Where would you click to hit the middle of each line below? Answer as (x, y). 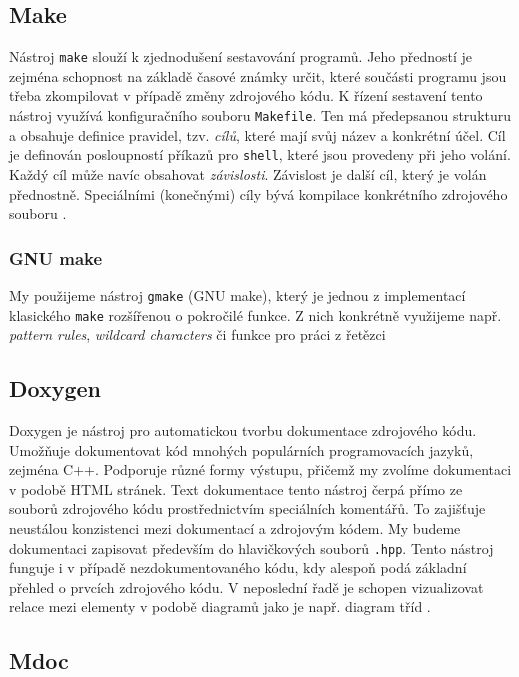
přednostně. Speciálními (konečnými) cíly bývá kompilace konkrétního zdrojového (258, 193)
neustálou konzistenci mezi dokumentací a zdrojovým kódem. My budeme (235, 528)
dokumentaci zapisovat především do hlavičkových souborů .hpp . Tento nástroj (251, 547)
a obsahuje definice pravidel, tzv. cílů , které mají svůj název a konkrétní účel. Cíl (257, 134)
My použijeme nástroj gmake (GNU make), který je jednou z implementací (237, 294)
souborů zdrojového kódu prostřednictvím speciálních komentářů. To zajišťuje (247, 508)
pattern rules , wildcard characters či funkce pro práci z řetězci (197, 334)
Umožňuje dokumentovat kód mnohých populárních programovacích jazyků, (241, 449)
